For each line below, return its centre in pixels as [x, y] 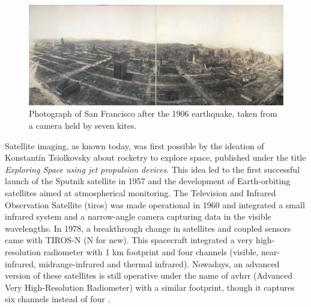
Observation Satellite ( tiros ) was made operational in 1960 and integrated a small [155, 204]
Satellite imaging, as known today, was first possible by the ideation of [134, 145]
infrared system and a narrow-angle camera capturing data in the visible [138, 216]
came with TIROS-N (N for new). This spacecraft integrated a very [129, 240]
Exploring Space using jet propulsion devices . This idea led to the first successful [152, 169]
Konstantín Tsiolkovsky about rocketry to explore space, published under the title [155, 157]
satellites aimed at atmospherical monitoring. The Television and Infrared [140, 193]
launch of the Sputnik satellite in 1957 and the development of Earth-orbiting [148, 181]
